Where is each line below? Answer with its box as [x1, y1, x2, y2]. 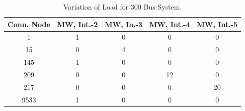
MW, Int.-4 [149, 19, 190, 29]
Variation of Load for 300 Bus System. [63, 2, 182, 12]
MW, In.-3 [105, 19, 143, 29]
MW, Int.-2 [57, 19, 98, 29]
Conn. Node [8, 19, 50, 29]
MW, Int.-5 [197, 19, 238, 29]
